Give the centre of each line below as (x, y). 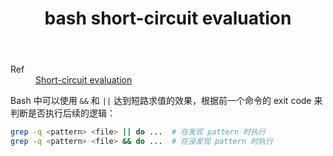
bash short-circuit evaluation (168, 18)
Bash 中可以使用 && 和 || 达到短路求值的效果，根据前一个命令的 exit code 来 (166, 101)
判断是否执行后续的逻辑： (63, 113)
